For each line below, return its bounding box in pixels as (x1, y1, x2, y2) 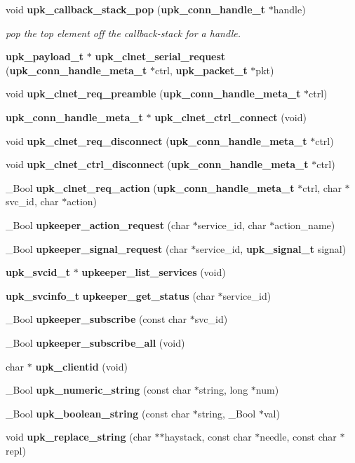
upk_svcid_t (6, 265, 70, 279)
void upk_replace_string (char (6, 429, 152, 444)
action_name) (274, 217, 335, 232)
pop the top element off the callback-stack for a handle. (6, 25, 241, 40)
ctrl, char (302, 180, 342, 195)
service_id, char (197, 217, 267, 232)
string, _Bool (197, 406, 256, 420)
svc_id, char (6, 194, 59, 209)
